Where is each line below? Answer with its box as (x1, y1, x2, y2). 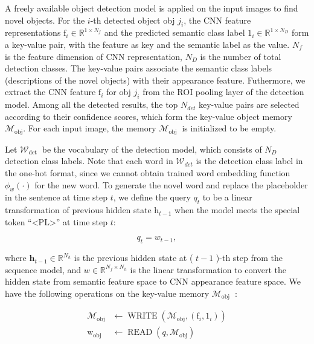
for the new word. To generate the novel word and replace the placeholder (34, 178, 308, 191)
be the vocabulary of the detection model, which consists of (42, 142, 262, 155)
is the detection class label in (196, 154, 303, 167)
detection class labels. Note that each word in (5, 154, 173, 167)
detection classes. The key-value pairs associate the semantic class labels (5, 62, 272, 74)
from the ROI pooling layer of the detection (143, 85, 304, 98)
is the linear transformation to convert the (130, 263, 287, 276)
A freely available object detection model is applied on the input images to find (5, 2, 298, 14)
